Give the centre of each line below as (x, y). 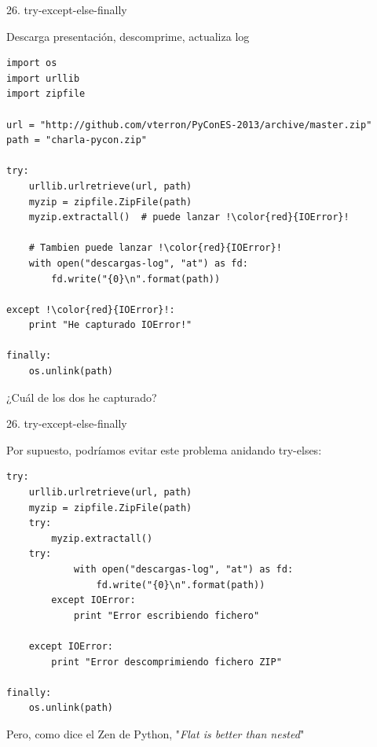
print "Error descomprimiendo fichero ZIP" (167, 662)
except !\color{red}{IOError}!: (91, 309)
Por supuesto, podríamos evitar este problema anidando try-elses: (164, 449)
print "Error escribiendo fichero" (167, 615)
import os (32, 63)
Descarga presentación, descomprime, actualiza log (128, 36)
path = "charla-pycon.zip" (77, 140)
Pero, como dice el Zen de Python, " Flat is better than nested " (156, 733)
